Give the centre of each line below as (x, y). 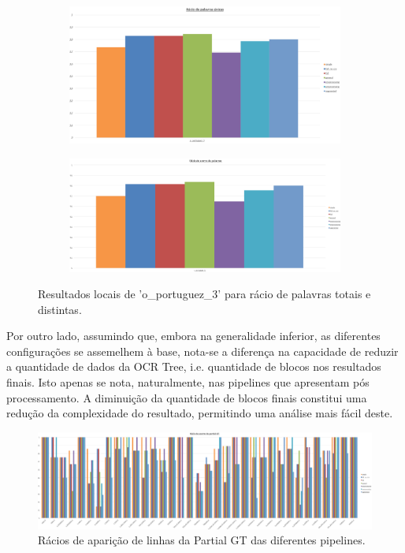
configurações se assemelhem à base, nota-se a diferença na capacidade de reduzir (202, 351)
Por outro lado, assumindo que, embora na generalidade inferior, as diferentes (193, 336)
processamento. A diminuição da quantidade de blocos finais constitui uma (187, 397)
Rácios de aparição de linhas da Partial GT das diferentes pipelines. (202, 540)
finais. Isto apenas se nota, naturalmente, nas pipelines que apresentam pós (188, 382)
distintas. (60, 309)
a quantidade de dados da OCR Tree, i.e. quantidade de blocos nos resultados (194, 366)
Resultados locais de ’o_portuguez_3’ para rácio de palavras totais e (204, 294)
